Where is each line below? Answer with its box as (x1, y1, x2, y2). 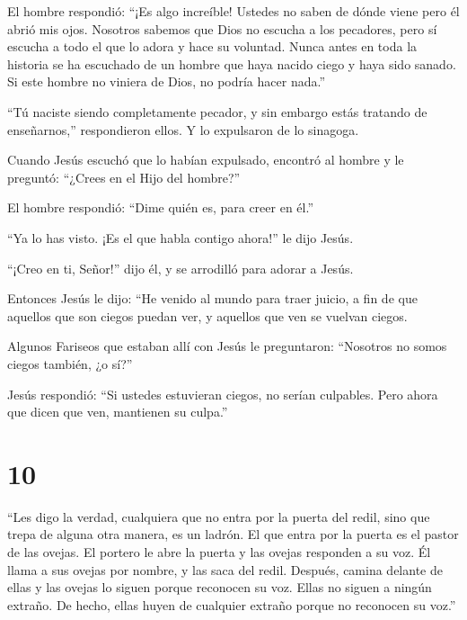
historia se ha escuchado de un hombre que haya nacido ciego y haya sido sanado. (7, 54, 456, 73)
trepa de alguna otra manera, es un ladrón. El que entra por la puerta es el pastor (7, 525, 459, 544)
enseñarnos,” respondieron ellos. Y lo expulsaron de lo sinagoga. (7, 120, 359, 139)
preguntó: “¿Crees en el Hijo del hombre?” (7, 167, 241, 186)
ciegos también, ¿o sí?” (7, 354, 133, 373)
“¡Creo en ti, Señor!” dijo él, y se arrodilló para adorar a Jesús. (7, 258, 354, 277)
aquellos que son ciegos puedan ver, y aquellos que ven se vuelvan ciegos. (7, 306, 408, 325)
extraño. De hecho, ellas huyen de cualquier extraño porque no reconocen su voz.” (7, 595, 456, 614)
